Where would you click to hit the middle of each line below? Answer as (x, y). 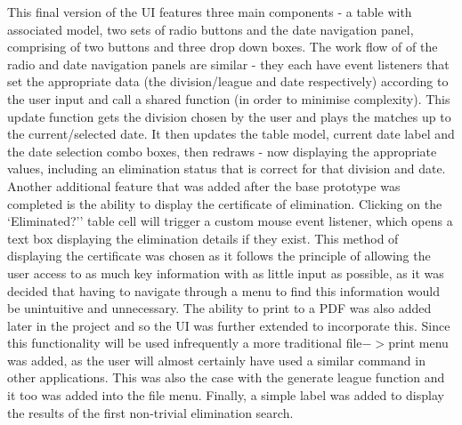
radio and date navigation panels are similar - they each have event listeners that (228, 64)
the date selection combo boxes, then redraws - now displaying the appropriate (222, 151)
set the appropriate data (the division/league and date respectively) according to (228, 81)
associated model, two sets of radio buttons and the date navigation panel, (211, 29)
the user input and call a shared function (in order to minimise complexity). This (229, 98)
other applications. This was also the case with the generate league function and (226, 377)
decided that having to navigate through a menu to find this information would (223, 290)
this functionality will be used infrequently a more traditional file (185, 343)
